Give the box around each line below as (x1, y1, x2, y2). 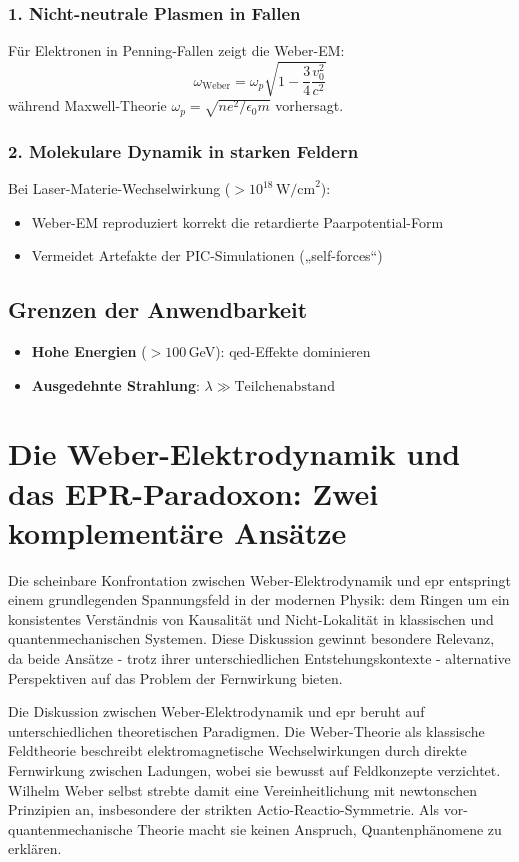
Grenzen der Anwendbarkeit (8, 294, 308, 325)
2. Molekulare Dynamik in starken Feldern (8, 138, 359, 163)
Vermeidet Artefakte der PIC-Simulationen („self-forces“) (31, 245, 383, 266)
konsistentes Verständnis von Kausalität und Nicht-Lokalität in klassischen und (8, 608, 494, 629)
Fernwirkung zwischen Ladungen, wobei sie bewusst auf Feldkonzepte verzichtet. (8, 760, 501, 781)
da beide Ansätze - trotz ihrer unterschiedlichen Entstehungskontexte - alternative (8, 648, 511, 669)
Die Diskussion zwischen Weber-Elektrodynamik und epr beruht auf (8, 701, 425, 722)
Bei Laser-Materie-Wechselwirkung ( (8, 178, 231, 199)
